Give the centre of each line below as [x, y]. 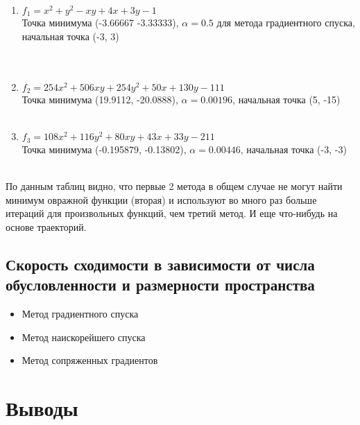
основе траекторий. [46, 226]
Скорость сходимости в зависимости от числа [160, 264]
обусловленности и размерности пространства [160, 285]
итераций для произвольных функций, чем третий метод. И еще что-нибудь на [172, 213]
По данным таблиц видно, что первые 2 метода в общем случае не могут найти [174, 186]
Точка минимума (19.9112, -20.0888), [100, 99]
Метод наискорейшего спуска [84, 337]
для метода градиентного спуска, [286, 23]
